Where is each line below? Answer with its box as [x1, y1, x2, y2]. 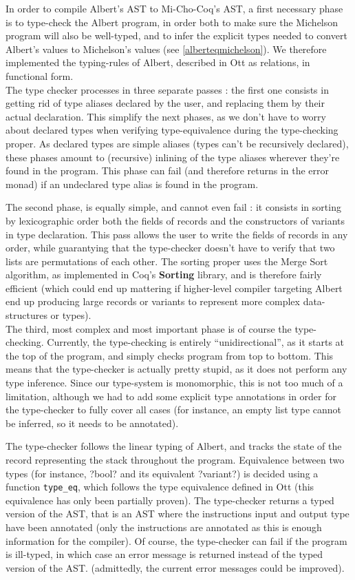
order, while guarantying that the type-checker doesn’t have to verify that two [6, 240, 335, 255]
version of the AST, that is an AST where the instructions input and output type [6, 506, 349, 521]
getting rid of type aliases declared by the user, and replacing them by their [6, 96, 325, 110]
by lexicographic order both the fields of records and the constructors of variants [6, 213, 345, 227]
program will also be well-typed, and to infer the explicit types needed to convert [6, 28, 347, 43]
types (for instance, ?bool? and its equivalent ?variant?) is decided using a [6, 466, 319, 480]
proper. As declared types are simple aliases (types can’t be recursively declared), [6, 136, 349, 150]
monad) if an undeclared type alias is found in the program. [6, 176, 259, 191]
